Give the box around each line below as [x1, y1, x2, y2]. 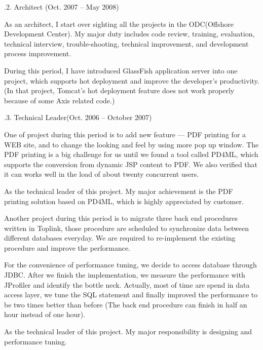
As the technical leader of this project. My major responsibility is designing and [4, 326, 252, 337]
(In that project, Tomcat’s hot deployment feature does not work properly [4, 85, 235, 96]
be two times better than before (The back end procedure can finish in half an [4, 299, 247, 309]
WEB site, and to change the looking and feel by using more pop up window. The [4, 139, 259, 149]
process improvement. [4, 48, 71, 59]
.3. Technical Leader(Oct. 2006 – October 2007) [4, 112, 152, 123]
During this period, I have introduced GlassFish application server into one [4, 65, 238, 75]
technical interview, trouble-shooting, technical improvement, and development [4, 38, 249, 49]
